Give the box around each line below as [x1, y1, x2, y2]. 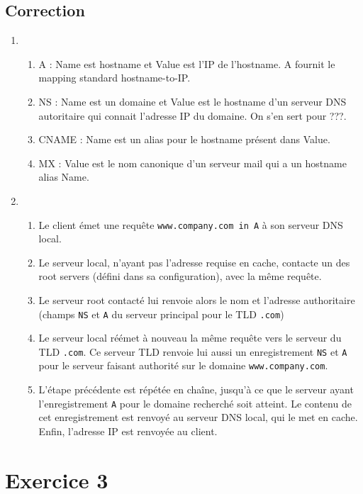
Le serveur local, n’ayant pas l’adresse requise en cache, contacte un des [38, 254, 350, 269]
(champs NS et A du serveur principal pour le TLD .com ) [38, 306, 284, 321]
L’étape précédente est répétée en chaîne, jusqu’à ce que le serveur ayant [38, 382, 354, 397]
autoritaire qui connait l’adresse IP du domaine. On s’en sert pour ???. [38, 108, 347, 123]
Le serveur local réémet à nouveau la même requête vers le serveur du [38, 330, 342, 345]
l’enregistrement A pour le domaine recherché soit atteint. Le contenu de [38, 395, 352, 410]
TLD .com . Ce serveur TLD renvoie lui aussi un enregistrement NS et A [38, 344, 347, 359]
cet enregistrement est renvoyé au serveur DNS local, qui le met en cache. [38, 410, 358, 425]
